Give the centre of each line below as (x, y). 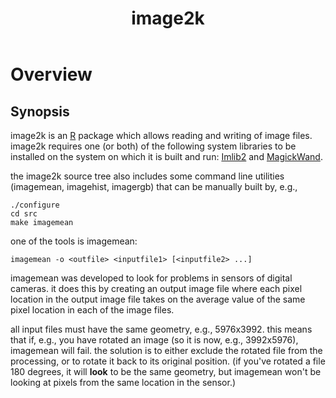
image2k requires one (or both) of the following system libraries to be (153, 146)
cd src (24, 214)
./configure (35, 205)
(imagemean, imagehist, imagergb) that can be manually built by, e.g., (154, 186)
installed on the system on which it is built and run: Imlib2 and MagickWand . (166, 156)
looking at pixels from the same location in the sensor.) (123, 382)
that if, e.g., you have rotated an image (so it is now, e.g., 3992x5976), (154, 340)
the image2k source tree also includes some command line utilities (147, 176)
